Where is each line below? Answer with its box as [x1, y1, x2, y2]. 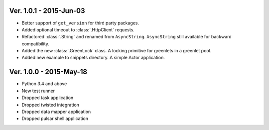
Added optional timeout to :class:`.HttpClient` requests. [21, 26, 134, 32]
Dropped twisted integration [21, 102, 80, 108]
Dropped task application [21, 95, 74, 101]
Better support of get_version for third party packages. [21, 20, 139, 26]
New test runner [21, 88, 55, 94]
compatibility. [21, 40, 50, 47]
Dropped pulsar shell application [21, 116, 89, 122]
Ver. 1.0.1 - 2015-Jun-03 [9, 6, 85, 15]
